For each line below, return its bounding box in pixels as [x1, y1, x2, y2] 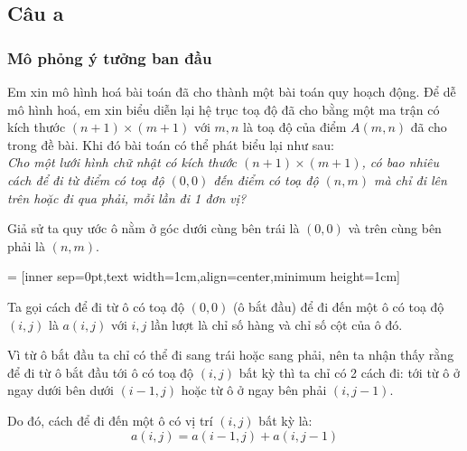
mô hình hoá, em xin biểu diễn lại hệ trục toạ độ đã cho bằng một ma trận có [7, 99, 440, 118]
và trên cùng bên [348, 219, 442, 238]
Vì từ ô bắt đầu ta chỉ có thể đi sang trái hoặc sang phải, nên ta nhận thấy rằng [7, 345, 454, 364]
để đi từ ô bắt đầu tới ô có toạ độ [7, 362, 194, 381]
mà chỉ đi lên [373, 170, 447, 189]
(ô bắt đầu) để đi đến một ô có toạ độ [233, 296, 444, 315]
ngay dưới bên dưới [7, 381, 114, 399]
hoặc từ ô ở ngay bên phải [181, 381, 327, 399]
